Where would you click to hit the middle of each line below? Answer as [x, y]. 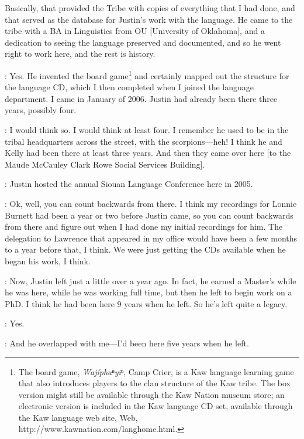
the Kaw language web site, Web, [78, 417]
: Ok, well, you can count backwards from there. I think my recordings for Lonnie [151, 203]
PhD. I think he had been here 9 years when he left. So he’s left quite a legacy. [146, 303]
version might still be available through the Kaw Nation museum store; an [151, 394]
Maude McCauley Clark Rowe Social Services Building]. [105, 164]
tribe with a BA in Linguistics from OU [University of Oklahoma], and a [135, 31]
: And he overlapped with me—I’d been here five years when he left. [127, 343]
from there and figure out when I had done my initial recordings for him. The [144, 227]
